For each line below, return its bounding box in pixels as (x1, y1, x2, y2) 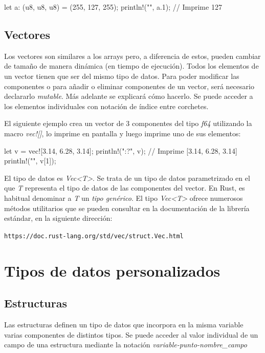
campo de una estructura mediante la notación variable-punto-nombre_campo (4, 339, 247, 350)
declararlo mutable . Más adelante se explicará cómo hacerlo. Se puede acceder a (4, 91, 253, 101)
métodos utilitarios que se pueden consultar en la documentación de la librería (4, 202, 250, 213)
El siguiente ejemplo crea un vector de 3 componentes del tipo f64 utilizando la (4, 118, 252, 129)
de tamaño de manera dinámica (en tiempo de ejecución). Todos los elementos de (4, 60, 259, 71)
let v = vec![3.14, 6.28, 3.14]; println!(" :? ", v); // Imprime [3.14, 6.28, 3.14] (4, 145, 237, 156)
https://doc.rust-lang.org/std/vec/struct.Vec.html (4, 232, 184, 240)
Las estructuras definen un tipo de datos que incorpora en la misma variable (4, 319, 244, 329)
